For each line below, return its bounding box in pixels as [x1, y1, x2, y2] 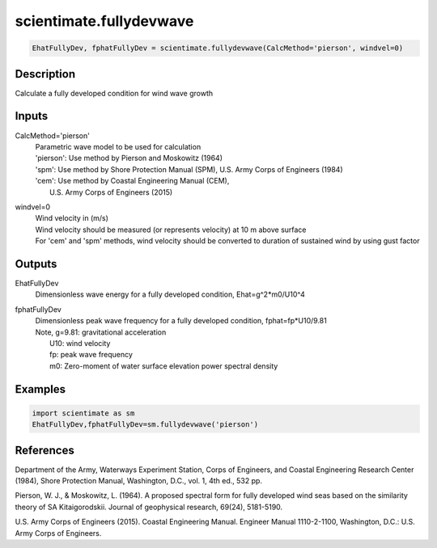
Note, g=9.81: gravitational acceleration [35, 327, 167, 337]
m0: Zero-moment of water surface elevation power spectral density [49, 360, 278, 371]
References [15, 443, 74, 457]
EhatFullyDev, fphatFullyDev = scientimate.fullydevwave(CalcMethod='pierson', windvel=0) [32, 44, 404, 53]
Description [15, 67, 76, 81]
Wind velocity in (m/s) [35, 213, 109, 223]
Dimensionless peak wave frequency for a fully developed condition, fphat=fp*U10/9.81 [35, 316, 327, 326]
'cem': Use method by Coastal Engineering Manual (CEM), [35, 176, 230, 186]
